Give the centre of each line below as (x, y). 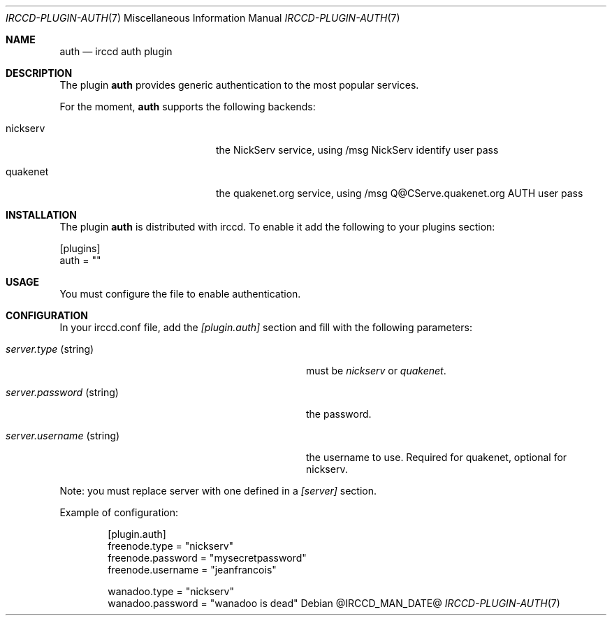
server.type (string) (50, 349)
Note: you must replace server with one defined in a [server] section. (218, 491)
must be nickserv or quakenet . (376, 371)
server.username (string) (63, 436)
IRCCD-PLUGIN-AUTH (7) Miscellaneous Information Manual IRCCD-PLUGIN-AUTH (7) (203, 18)
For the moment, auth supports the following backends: (188, 107)
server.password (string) (62, 392)
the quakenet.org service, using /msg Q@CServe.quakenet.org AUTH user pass (400, 193)
